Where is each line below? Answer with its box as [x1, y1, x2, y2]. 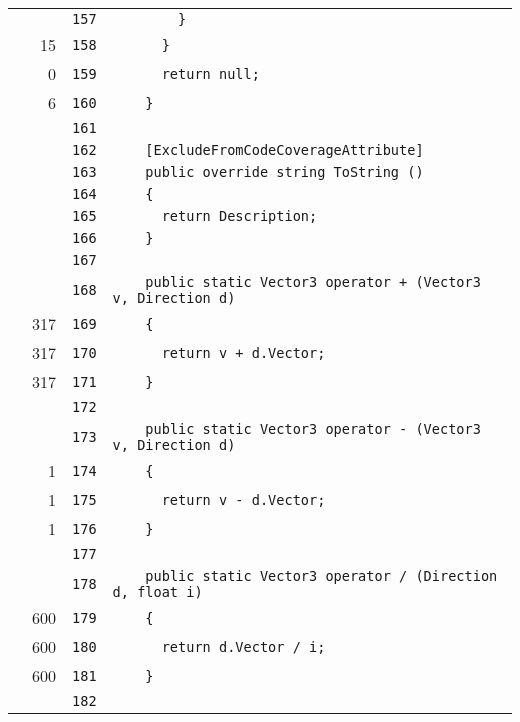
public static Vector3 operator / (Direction [145, 568, 498, 584]
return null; [161, 65, 260, 82]
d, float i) [112, 584, 203, 600]
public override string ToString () [145, 164, 424, 180]
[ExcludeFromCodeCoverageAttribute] [145, 142, 424, 158]
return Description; [161, 208, 318, 224]
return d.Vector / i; [161, 638, 326, 655]
